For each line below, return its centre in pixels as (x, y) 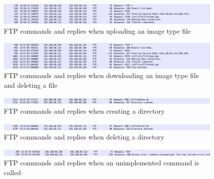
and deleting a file (31, 85)
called (12, 172)
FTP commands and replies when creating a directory (84, 110)
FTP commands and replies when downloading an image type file (101, 75)
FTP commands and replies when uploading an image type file (98, 31)
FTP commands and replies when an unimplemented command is (102, 163)
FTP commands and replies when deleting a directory (84, 137)
